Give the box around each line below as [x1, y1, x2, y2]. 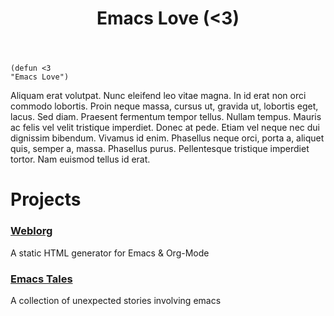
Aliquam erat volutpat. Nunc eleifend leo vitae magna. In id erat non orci [10, 90, 307, 102]
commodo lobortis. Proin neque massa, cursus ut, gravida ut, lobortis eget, [10, 100, 319, 112]
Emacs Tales [10, 272, 73, 286]
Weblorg [10, 224, 53, 238]
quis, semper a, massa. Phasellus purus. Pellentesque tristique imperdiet [10, 143, 310, 155]
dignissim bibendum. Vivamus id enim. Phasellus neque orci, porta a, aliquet [10, 132, 325, 144]
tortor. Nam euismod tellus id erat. [10, 153, 151, 166]
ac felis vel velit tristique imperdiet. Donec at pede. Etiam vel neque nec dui [10, 122, 320, 134]
